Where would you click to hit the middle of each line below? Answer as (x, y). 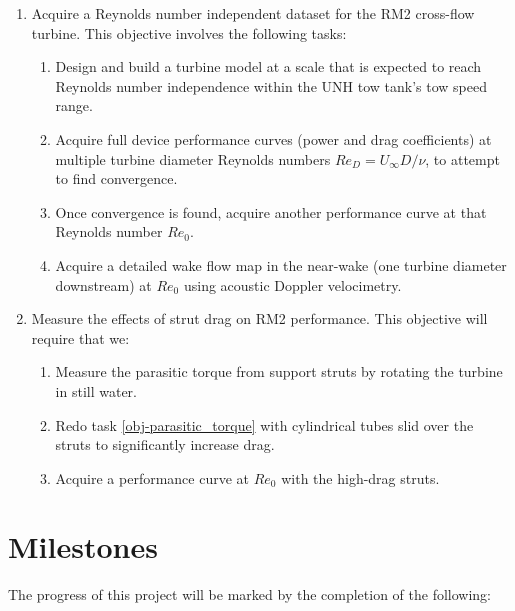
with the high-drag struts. (360, 477)
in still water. (96, 390)
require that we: (80, 337)
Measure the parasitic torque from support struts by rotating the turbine (279, 371)
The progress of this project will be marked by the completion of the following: (249, 594)
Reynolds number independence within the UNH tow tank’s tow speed (271, 85)
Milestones (83, 546)
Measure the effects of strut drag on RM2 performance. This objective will (259, 318)
